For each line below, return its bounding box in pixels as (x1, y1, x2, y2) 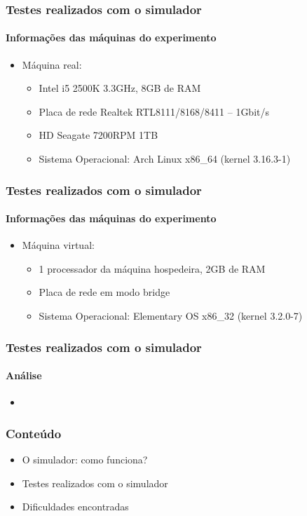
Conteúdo (6, 424, 62, 442)
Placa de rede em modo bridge (39, 285, 170, 299)
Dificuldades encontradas (22, 499, 129, 514)
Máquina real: (22, 57, 82, 72)
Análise (6, 368, 42, 383)
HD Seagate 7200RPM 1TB (39, 128, 158, 142)
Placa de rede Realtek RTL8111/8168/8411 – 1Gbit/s (39, 104, 270, 118)
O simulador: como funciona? (22, 452, 148, 467)
